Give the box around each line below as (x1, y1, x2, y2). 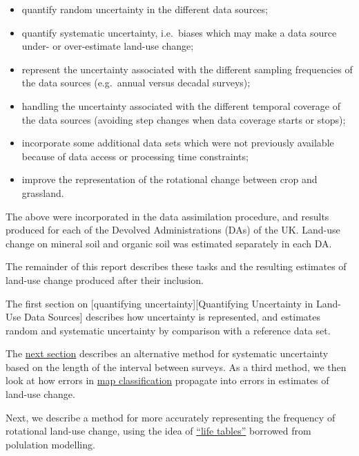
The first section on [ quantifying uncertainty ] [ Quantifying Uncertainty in (6, 296, 313, 310)
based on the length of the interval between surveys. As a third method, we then (6, 359, 347, 374)
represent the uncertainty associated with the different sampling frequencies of (21, 61, 353, 76)
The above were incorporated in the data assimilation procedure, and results (6, 209, 329, 223)
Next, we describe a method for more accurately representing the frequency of (6, 410, 336, 424)
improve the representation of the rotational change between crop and (21, 172, 318, 187)
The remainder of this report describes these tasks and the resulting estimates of (6, 259, 347, 274)
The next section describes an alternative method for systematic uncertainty (6, 346, 329, 361)
